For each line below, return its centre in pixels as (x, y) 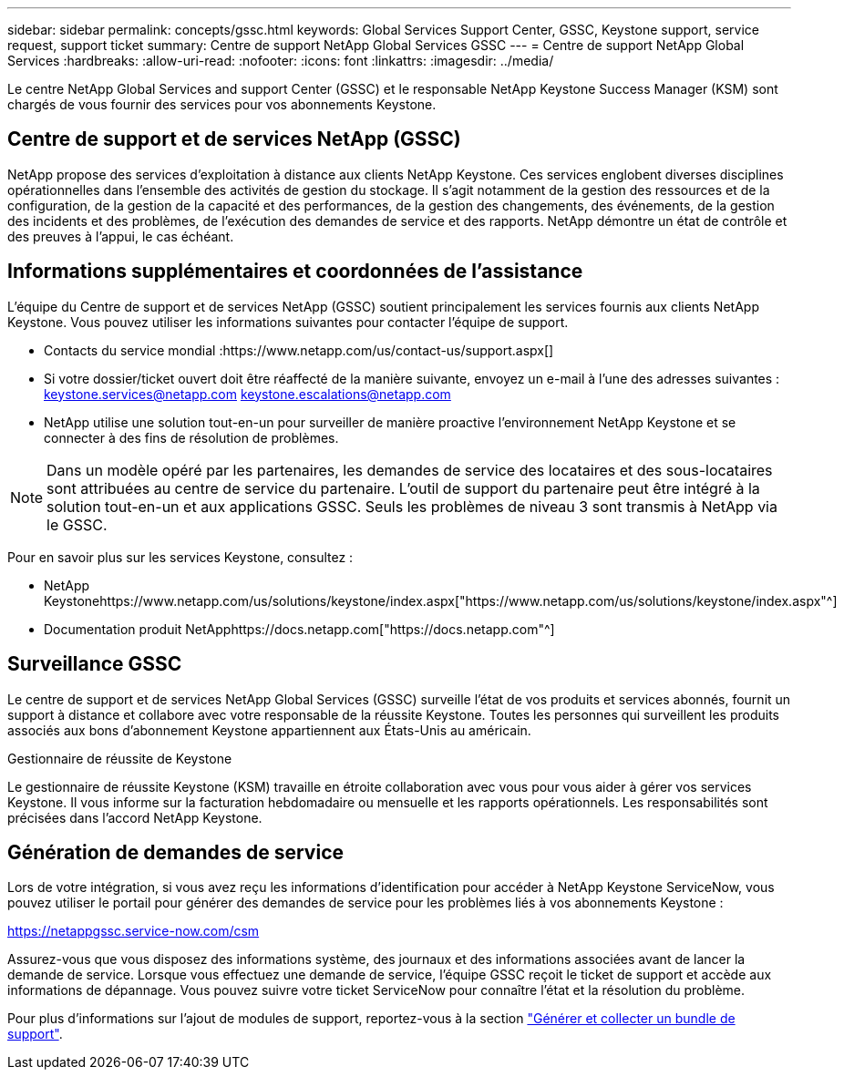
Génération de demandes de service (176, 852)
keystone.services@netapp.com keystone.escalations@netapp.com (247, 394)
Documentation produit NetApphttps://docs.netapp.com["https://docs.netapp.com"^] (299, 629)
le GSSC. (77, 524)
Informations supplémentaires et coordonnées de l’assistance (295, 272)
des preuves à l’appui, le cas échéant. (121, 236)
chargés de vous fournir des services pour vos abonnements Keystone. (222, 104)
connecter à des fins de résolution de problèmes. (191, 437)
